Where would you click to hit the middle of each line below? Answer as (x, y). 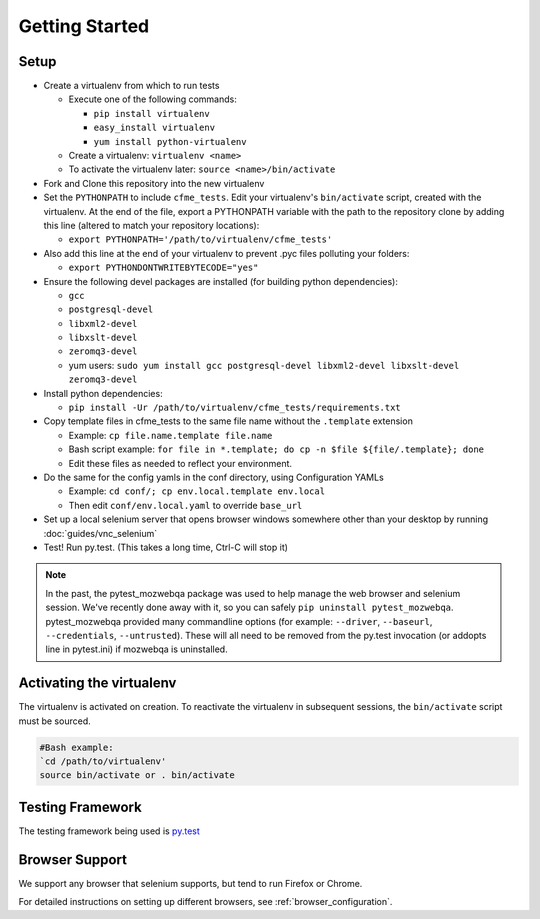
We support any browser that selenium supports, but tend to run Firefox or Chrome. (190, 883)
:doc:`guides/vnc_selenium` (100, 533)
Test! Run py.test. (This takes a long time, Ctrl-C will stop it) (166, 547)
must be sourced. (54, 721)
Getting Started (84, 26)
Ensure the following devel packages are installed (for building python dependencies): (221, 281)
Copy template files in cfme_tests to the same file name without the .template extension (228, 421)
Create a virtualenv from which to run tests (131, 86)
